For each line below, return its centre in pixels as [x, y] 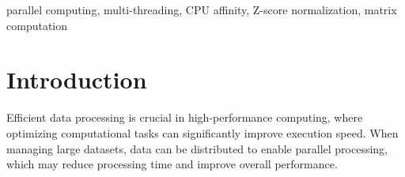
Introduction [77, 79]
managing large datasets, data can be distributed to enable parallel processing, [197, 148]
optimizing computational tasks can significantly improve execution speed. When [202, 132]
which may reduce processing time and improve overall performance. [172, 164]
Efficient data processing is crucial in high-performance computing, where [185, 117]
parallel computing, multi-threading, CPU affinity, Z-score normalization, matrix [202, 9]
